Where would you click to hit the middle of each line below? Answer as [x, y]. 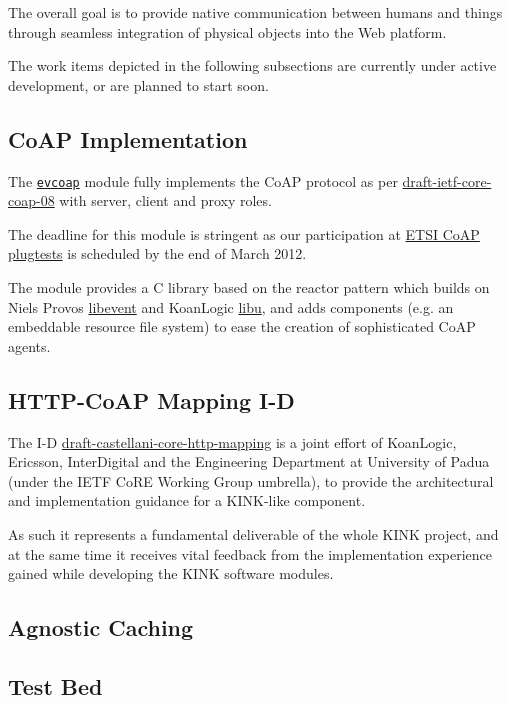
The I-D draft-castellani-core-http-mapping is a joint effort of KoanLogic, [232, 441]
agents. [29, 345]
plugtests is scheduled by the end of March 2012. [157, 253]
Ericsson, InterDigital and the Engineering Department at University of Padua [249, 461]
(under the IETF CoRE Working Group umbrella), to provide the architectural [251, 480]
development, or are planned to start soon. [138, 84]
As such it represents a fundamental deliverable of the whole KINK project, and [253, 533]
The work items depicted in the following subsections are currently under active [252, 65]
